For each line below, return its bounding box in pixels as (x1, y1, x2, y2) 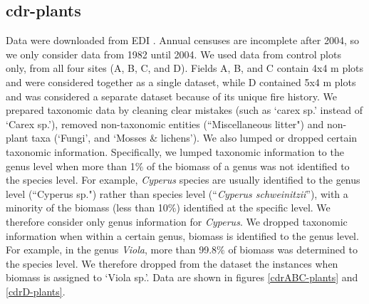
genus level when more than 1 (6, 158, 135, 173)
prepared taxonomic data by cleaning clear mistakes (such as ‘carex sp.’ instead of (6, 103, 363, 117)
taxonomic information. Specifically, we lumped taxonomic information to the (6, 144, 344, 159)
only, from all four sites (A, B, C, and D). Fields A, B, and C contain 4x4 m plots (6, 61, 364, 75)
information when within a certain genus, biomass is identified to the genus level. (6, 228, 359, 243)
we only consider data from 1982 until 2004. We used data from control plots (6, 46, 341, 61)
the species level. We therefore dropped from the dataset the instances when (6, 256, 338, 271)
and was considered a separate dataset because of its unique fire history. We (6, 88, 338, 103)
